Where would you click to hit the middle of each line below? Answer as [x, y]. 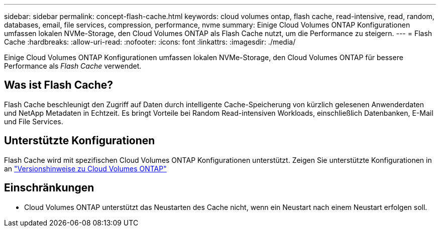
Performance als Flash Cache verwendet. [73, 66]
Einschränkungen [49, 188]
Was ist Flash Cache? [59, 85]
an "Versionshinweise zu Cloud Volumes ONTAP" [85, 168]
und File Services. [34, 121]
